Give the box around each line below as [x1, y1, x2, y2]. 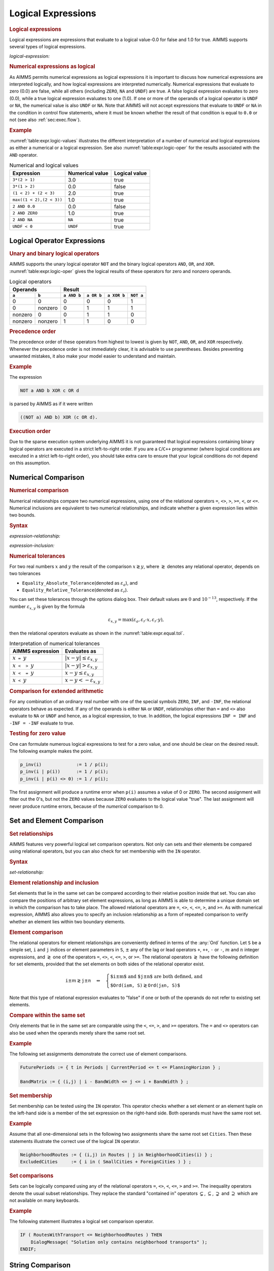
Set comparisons [9, 1172, 54, 1179]
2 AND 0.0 [12, 204, 36, 209]
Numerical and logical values [9, 162, 79, 169]
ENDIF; [20, 1246, 37, 1252]
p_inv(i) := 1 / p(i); [20, 762, 109, 768]
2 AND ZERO [12, 210, 38, 216]
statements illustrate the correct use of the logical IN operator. [9, 1138, 141, 1144]
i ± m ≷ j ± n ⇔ [65, 978, 100, 984]
